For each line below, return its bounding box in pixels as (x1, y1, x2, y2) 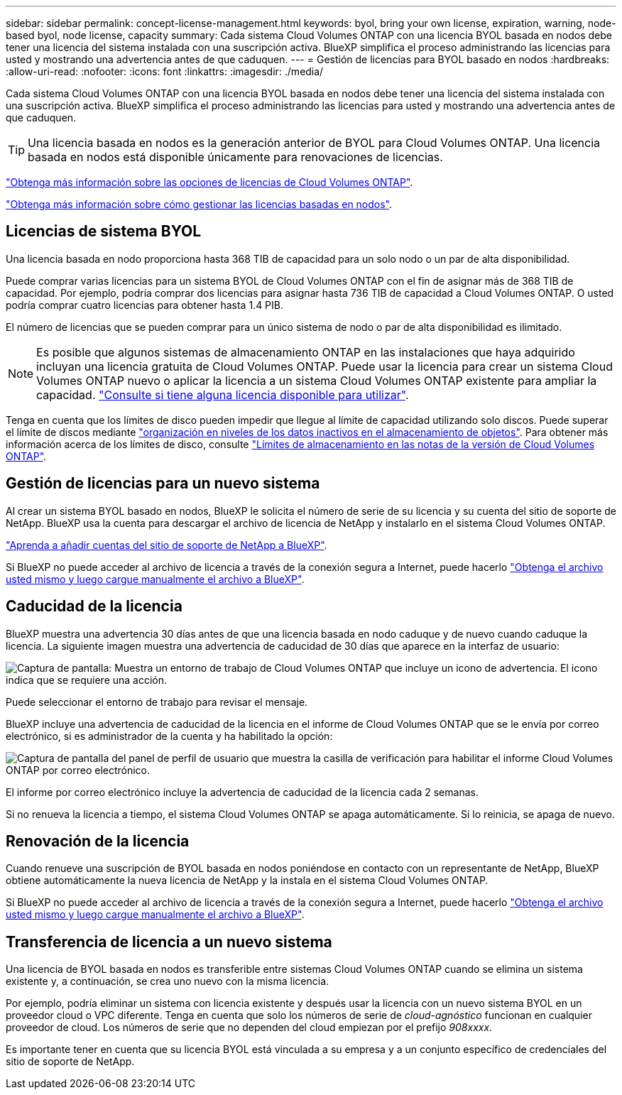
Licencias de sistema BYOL (6, 222, 202, 241)
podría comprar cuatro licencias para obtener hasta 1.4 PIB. (6, 298, 284, 311)
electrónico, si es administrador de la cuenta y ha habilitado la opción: (6, 729, 333, 742)
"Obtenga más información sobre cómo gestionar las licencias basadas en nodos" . (6, 198, 393, 210)
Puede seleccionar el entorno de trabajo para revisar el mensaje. (6, 695, 308, 708)
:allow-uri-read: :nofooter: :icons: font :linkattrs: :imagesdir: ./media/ (6, 65, 324, 77)
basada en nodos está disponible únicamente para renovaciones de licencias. (28, 150, 443, 164)
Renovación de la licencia (6, 832, 190, 850)
